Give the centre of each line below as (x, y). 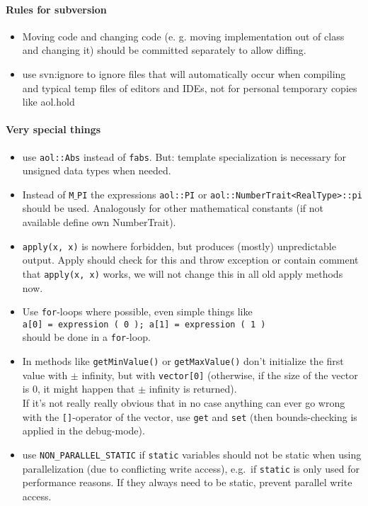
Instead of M (48, 194)
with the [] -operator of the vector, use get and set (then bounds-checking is (190, 416)
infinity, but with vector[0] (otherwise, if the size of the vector (220, 375)
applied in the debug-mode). (84, 431)
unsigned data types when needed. (97, 170)
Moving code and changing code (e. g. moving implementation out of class (183, 36)
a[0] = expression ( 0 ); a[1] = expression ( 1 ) (144, 324)
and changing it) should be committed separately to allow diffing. (164, 50)
